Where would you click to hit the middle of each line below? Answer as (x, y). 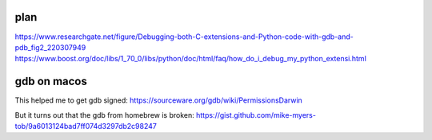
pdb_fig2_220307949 (50, 47)
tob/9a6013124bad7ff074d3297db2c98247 (86, 126)
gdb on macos (51, 82)
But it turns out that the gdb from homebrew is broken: (105, 115)
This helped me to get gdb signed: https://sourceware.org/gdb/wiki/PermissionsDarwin (159, 100)
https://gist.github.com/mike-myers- (256, 115)
